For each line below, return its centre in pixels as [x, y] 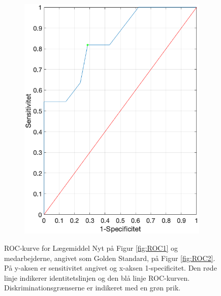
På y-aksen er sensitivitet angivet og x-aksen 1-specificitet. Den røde [110, 268]
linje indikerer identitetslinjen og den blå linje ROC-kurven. [97, 277]
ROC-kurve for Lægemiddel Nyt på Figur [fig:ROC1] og [91, 248]
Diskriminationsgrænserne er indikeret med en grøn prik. [92, 288]
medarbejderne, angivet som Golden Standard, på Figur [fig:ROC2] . [110, 258]
